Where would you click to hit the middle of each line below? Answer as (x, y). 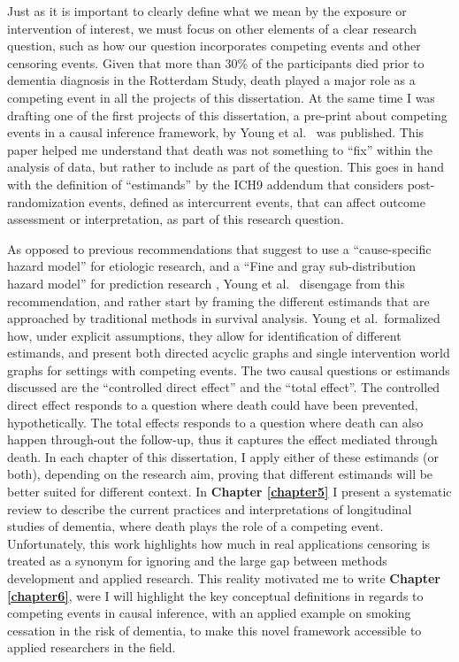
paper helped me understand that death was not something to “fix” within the (220, 149)
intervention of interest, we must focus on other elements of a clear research (212, 28)
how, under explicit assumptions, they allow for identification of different (204, 335)
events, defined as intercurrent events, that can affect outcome (257, 201)
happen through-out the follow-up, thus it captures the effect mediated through (222, 439)
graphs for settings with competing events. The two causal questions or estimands (229, 369)
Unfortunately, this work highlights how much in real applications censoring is (219, 543)
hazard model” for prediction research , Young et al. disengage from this (206, 283)
